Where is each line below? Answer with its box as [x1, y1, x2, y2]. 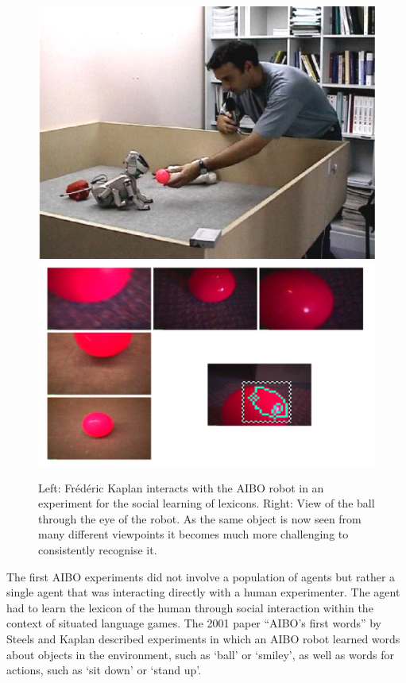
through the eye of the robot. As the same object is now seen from [38, 510, 362, 527]
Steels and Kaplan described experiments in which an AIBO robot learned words [6, 631, 400, 646]
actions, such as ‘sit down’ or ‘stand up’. [6, 662, 202, 678]
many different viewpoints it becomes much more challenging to [38, 526, 349, 542]
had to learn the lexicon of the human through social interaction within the [6, 599, 373, 615]
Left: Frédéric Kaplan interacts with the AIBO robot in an [38, 479, 324, 496]
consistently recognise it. [38, 542, 157, 558]
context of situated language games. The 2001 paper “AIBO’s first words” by [6, 615, 381, 631]
